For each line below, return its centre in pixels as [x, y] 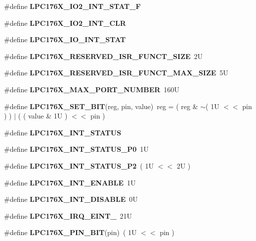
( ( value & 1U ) [43, 116]
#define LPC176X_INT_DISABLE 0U [71, 199]
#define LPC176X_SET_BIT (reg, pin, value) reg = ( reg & [101, 106]
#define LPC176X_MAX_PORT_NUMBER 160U [92, 89]
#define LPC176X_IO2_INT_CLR [65, 23]
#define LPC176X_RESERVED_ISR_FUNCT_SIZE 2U [104, 56]
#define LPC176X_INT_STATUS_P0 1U [76, 149]
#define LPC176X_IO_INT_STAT [65, 39]
